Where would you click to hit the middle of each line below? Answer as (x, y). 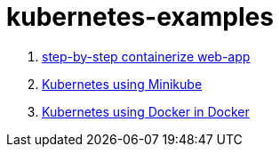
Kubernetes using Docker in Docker (146, 111)
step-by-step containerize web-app (146, 56)
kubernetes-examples (140, 17)
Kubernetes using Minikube (122, 84)
